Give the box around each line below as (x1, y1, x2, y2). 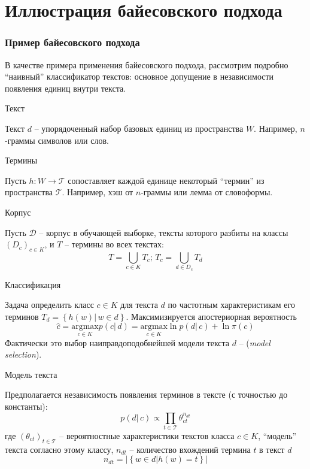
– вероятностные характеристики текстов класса (59, 429, 235, 441)
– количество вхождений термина (129, 443, 251, 455)
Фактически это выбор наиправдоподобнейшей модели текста (5, 336, 230, 349)
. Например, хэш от (62, 186, 133, 198)
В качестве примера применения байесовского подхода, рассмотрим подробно (5, 58, 288, 71)
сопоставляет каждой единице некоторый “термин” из (68, 174, 265, 186)
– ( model (239, 336, 271, 349)
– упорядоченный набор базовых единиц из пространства (34, 122, 244, 134)
